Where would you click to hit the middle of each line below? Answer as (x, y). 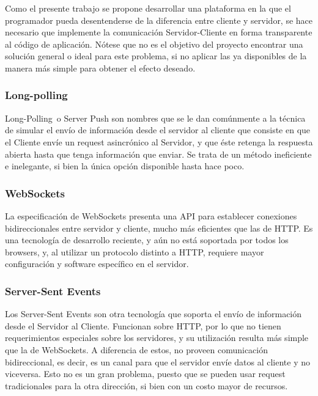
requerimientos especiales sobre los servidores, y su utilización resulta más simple (157, 338)
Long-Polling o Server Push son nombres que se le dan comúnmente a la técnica (155, 118)
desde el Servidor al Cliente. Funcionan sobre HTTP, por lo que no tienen (143, 325)
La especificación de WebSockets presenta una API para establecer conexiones (151, 215)
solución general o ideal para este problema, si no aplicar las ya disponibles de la (156, 56)
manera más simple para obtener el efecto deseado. (100, 68)
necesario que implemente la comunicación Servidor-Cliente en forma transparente (159, 32)
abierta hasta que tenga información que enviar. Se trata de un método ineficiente (158, 154)
